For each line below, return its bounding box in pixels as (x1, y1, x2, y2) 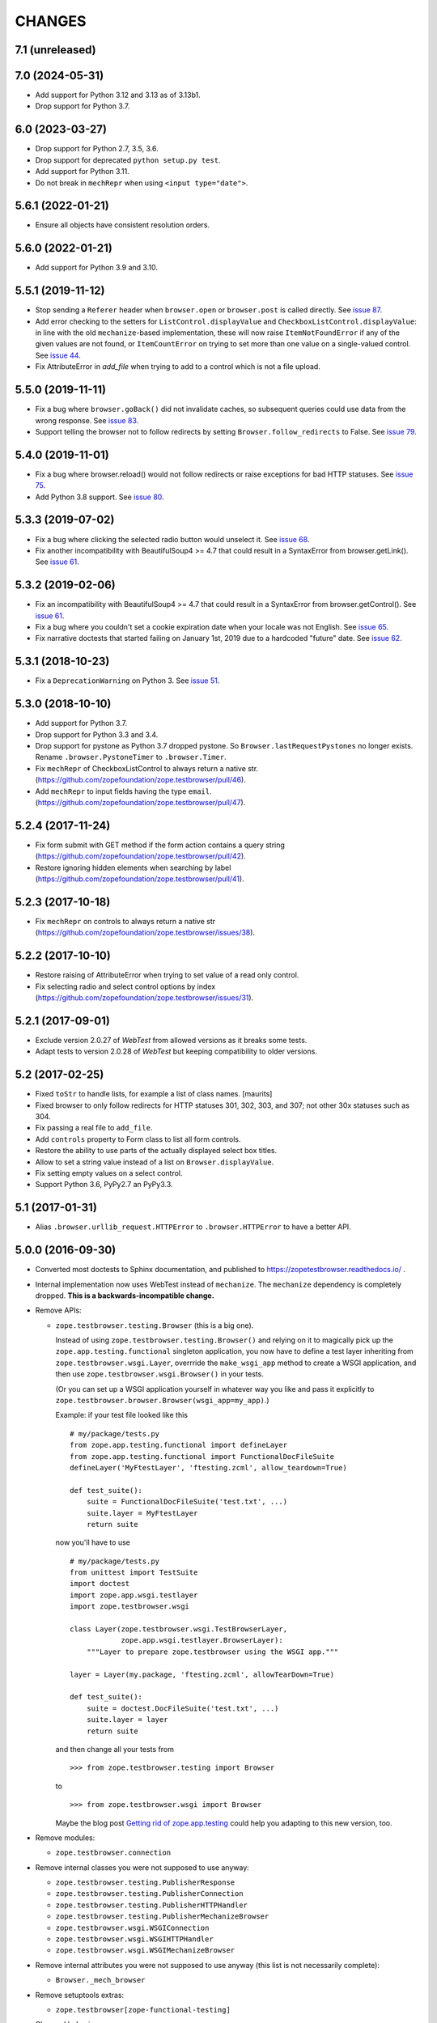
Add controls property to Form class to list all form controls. (35, 1134, 241, 1144)
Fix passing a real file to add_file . (35, 1123, 153, 1133)
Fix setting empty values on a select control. (35, 1168, 183, 1177)
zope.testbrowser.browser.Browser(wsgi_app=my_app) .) (55, 1396, 270, 1406)
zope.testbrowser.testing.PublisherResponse (55, 1878, 235, 1887)
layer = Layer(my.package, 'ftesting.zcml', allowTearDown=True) (70, 1669, 335, 1679)
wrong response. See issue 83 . (35, 415, 139, 425)
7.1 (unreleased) (15, 43, 96, 57)
